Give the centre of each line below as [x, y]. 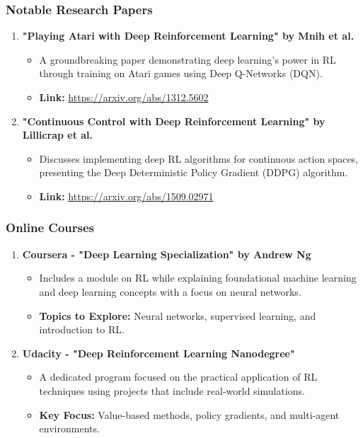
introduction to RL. [82, 329]
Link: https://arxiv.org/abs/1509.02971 [126, 196]
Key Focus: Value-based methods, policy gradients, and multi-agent [189, 414]
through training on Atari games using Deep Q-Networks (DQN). [181, 73]
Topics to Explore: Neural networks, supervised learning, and [178, 315]
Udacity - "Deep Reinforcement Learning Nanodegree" [159, 353]
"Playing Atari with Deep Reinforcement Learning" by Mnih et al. [188, 36]
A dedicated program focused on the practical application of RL [178, 377]
